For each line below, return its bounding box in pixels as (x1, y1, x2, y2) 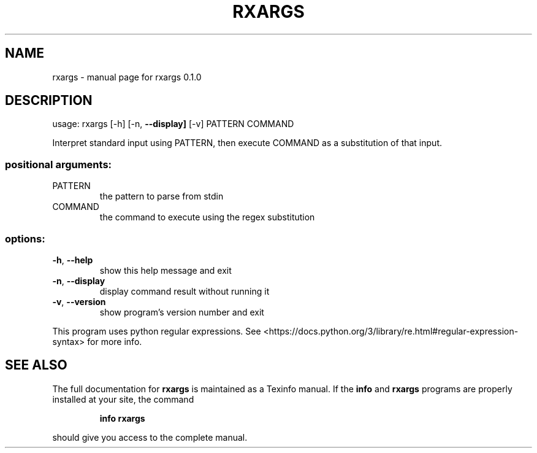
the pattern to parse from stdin (99, 191, 224, 202)
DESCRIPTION (5, 93, 93, 109)
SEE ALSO (5, 357, 67, 373)
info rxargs (99, 412, 145, 424)
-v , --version (52, 296, 106, 307)
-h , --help (52, 254, 93, 265)
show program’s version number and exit (99, 306, 264, 317)
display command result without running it (99, 285, 270, 296)
